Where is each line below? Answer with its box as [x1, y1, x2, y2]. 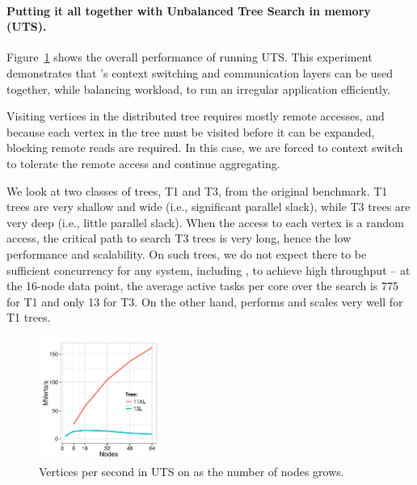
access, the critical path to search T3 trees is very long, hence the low [6, 230, 352, 247]
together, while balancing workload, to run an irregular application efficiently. [6, 80, 391, 97]
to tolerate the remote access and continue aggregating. [6, 154, 280, 171]
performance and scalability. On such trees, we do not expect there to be [6, 245, 367, 262]
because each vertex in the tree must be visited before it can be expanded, [6, 123, 375, 140]
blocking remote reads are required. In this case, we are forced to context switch [6, 139, 403, 156]
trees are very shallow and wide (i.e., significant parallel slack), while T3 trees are [6, 198, 411, 215]
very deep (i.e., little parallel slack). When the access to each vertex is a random [6, 213, 404, 230]
